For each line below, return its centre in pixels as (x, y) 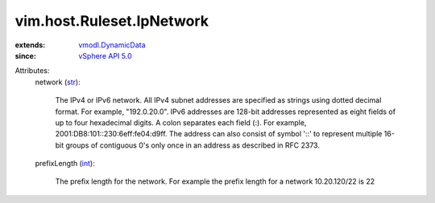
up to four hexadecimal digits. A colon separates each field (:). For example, (181, 122)
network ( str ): (58, 82)
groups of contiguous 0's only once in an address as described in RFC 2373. (193, 145)
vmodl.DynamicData (112, 45)
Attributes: (32, 71)
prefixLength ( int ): (65, 164)
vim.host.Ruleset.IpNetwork (112, 21)
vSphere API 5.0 (105, 55)
